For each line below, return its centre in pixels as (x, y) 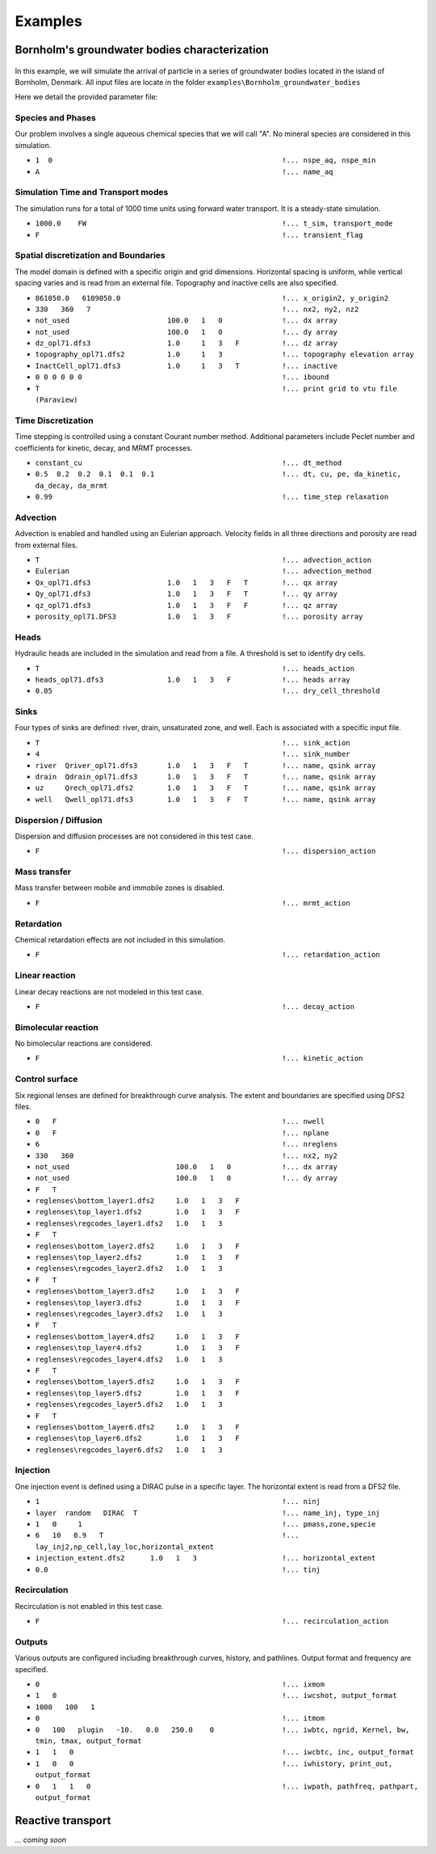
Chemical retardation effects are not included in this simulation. (120, 940)
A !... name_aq (184, 171)
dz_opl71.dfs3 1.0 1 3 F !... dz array (187, 343)
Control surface (46, 1079)
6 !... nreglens (187, 1144)
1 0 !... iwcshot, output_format (216, 1696)
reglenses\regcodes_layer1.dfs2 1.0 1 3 (129, 1223)
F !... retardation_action (208, 955)
